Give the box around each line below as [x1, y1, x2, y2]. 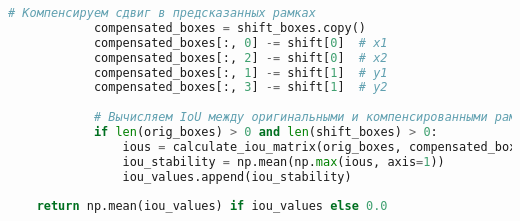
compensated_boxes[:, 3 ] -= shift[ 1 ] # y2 [93, 80, 388, 95]
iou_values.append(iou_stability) [122, 169, 352, 184]
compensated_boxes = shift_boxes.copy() [93, 20, 366, 35]
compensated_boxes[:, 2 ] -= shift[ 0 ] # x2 [93, 50, 388, 65]
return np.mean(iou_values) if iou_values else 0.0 [36, 199, 388, 214]
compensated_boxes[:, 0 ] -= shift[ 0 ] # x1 [93, 35, 388, 50]
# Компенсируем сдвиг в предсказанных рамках [8, 6, 316, 20]
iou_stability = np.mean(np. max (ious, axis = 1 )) [122, 154, 445, 169]
